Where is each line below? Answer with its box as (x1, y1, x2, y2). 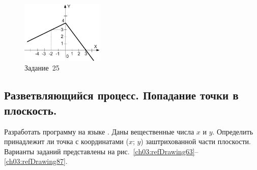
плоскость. (4, 102, 57, 118)
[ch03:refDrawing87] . (4, 156, 68, 166)
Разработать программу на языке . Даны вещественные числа (4, 126, 194, 137)
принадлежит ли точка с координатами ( (4, 136, 129, 147)
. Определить (212, 126, 253, 137)
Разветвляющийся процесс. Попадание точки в (4, 87, 239, 103)
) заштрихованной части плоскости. (140, 136, 251, 147)
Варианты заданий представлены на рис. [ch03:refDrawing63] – (4, 146, 198, 156)
